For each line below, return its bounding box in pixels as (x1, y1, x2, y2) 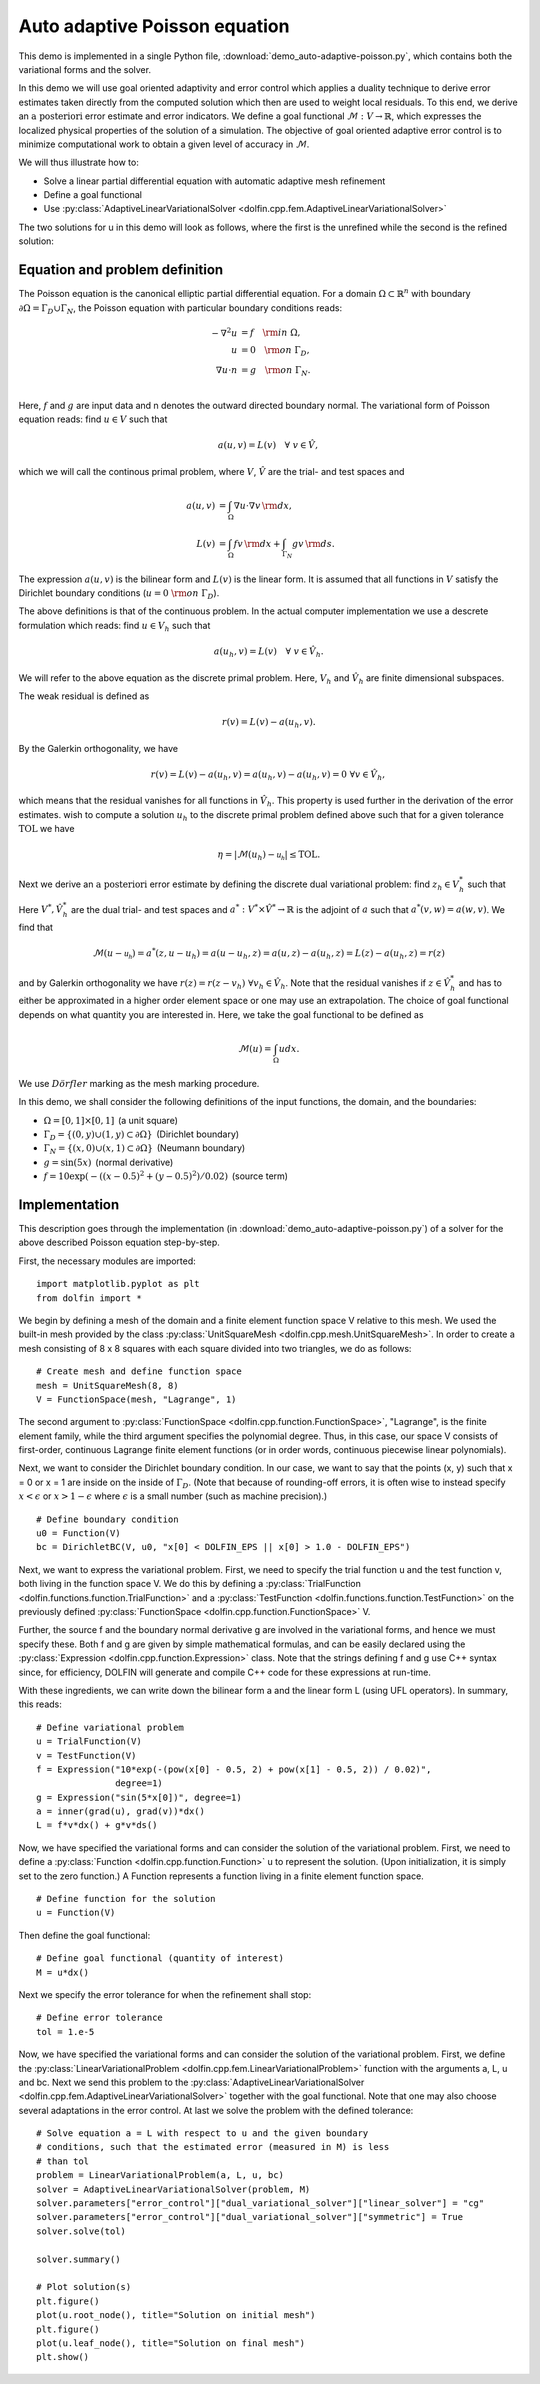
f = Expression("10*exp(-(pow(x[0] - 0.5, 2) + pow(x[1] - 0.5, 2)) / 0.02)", (36, 1763, 432, 1775)
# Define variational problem (36, 1721, 185, 1733)
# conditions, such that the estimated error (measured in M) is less (36, 2141, 390, 2153)
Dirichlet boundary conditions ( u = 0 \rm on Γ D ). (18, 587, 220, 601)
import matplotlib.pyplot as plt (36, 1278, 200, 1290)
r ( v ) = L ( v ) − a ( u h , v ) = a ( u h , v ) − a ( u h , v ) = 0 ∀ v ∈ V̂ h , (150, 768, 385, 782)
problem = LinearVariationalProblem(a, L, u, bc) (36, 2170, 285, 2181)
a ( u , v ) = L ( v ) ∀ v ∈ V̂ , (217, 440, 319, 451)
